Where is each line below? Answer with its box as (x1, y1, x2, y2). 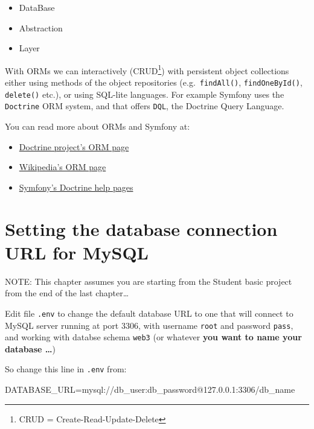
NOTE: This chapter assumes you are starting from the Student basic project (5, 275, 292, 287)
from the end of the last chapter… (5, 287, 129, 299)
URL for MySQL (5, 240, 149, 264)
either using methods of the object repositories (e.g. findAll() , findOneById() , (5, 76, 303, 89)
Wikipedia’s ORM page (19, 160, 106, 173)
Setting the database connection (5, 216, 278, 241)
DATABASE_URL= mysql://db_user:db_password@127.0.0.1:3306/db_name (5, 383, 295, 396)
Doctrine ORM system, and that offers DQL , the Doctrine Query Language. (5, 100, 284, 112)
